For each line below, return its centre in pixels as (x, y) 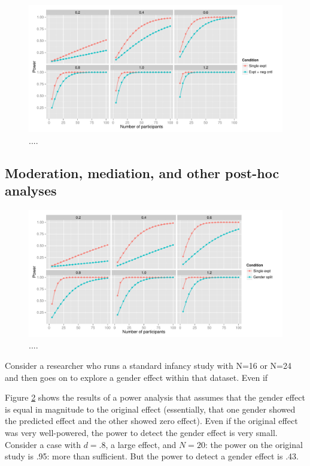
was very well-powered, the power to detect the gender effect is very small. (141, 432)
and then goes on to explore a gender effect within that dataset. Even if (136, 377)
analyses (31, 190)
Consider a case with (43, 444)
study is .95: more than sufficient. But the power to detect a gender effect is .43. (152, 456)
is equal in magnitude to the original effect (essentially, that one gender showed (150, 409)
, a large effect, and (141, 444)
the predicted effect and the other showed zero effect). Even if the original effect (151, 421)
